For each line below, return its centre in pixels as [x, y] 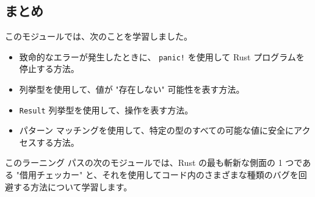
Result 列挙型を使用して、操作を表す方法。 [106, 109]
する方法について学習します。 [73, 186]
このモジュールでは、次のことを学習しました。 [99, 36]
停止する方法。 [49, 69]
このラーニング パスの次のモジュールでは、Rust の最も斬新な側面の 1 [144, 163]
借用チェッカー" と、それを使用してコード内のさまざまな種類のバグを [159, 175]
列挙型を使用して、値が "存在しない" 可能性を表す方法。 [132, 89]
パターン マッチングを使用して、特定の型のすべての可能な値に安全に [157, 130]
